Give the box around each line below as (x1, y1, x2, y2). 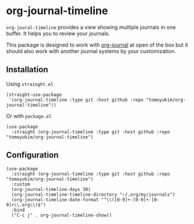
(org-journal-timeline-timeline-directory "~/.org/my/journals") (11, 192, 176, 197)
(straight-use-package (6, 91, 62, 98)
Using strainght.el (6, 80, 54, 87)
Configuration (6, 150, 59, 160)
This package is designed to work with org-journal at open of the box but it (6, 41, 188, 48)
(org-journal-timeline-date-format (11, 196, 99, 203)
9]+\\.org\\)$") (6, 202, 46, 207)
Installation (6, 65, 48, 75)
